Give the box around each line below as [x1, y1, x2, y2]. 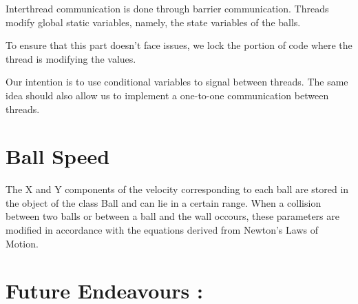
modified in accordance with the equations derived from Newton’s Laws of [6, 223, 318, 237]
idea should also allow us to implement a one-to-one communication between [6, 88, 329, 102]
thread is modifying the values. [6, 51, 136, 65]
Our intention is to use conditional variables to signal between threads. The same [6, 74, 348, 89]
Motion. [6, 236, 39, 250]
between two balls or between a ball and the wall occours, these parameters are [6, 209, 339, 223]
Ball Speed [6, 142, 110, 170]
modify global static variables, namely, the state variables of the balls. [6, 14, 301, 29]
